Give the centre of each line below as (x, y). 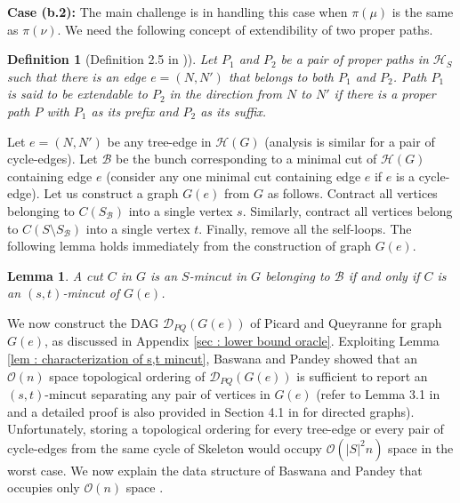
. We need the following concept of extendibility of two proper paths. (245, 29)
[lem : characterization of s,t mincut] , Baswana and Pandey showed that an (213, 358)
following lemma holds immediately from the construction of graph (190, 246)
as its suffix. (234, 111)
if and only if (384, 275)
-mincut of (91, 293)
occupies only (44, 487)
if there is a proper (385, 94)
